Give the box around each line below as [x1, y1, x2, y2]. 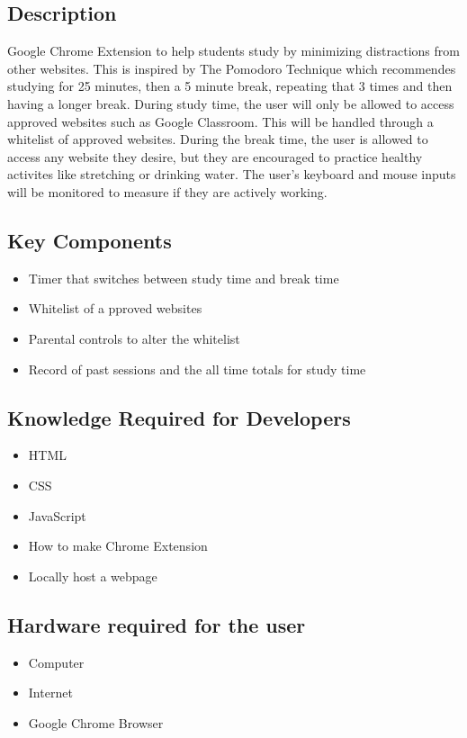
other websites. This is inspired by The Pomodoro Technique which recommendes [7, 58, 456, 77]
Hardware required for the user [7, 610, 306, 638]
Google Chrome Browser [28, 713, 164, 732]
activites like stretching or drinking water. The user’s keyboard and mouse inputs [7, 165, 456, 184]
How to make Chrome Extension [28, 536, 208, 555]
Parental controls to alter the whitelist [28, 328, 240, 347]
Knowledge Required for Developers [7, 403, 351, 431]
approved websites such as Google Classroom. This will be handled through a [7, 112, 434, 130]
